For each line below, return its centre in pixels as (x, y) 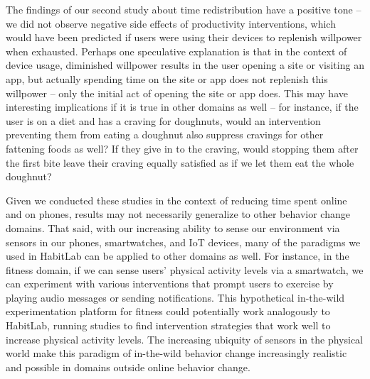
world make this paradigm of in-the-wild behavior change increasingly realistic (176, 353)
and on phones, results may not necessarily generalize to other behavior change (178, 214)
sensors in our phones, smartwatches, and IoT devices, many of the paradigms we (183, 242)
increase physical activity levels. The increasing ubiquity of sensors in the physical (184, 339)
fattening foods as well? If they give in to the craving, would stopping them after (182, 148)
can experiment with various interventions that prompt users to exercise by (170, 284)
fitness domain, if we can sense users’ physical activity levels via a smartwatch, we (185, 269)
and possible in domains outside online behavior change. (128, 367)
